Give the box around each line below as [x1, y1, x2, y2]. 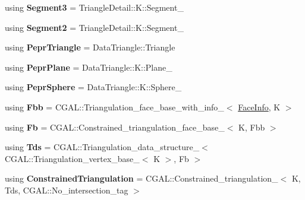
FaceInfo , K [238, 100, 281, 113]
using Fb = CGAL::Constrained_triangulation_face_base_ [5, 120, 225, 133]
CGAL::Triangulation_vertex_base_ [5, 152, 140, 164]
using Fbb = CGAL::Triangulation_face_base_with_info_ [5, 100, 224, 113]
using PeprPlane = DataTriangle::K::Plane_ [5, 61, 172, 73]
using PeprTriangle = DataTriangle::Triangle [5, 41, 175, 53]
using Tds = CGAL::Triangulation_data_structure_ [5, 141, 200, 153]
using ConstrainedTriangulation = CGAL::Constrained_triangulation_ [5, 172, 278, 185]
